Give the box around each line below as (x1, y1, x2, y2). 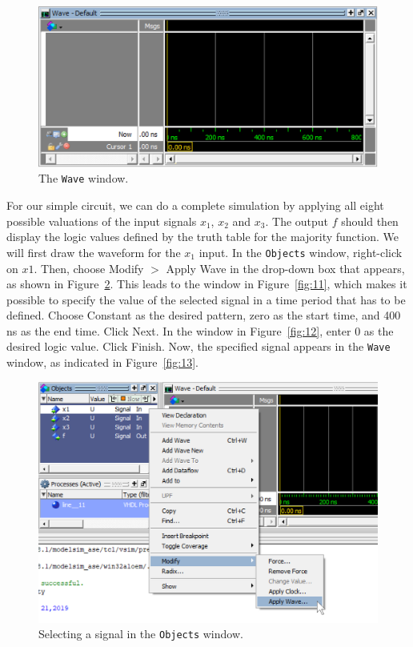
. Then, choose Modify (34, 259, 144, 276)
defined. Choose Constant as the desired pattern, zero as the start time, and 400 (6, 307, 401, 323)
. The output (265, 212, 329, 229)
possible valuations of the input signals (6, 212, 197, 229)
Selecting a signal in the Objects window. (38, 625, 243, 642)
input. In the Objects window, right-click (198, 243, 403, 260)
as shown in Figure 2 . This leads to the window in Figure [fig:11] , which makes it (6, 275, 407, 292)
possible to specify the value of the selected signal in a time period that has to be (6, 291, 406, 307)
